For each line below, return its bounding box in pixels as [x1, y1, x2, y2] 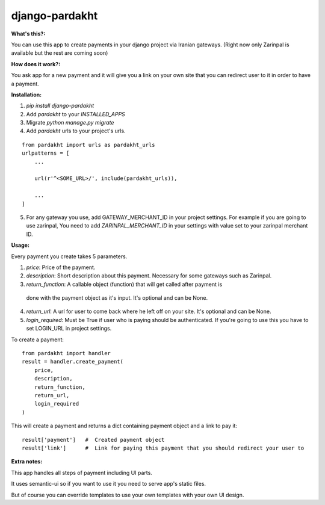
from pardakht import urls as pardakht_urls [22, 141, 156, 148]
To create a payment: [11, 336, 64, 343]
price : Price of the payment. [26, 264, 96, 271]
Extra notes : [11, 458, 43, 465]
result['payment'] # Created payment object [22, 436, 165, 443]
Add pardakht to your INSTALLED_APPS [26, 110, 126, 117]
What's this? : [11, 30, 46, 37]
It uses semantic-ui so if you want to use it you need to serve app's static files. [11, 480, 206, 488]
